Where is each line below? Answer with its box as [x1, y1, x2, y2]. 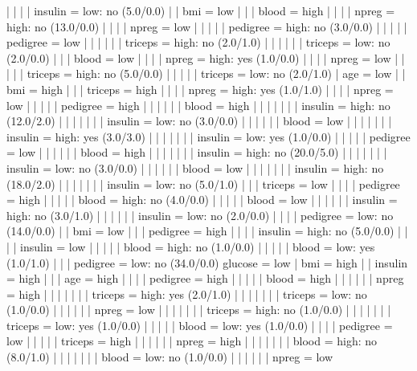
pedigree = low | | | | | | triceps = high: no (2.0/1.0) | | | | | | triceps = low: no [6, 34, 390, 51]
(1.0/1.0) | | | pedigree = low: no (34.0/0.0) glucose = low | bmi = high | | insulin [6, 254, 408, 271]
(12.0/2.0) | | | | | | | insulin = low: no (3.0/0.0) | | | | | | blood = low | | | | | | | [6, 112, 392, 129]
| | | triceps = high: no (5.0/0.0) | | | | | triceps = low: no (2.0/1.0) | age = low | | [6, 65, 406, 82]
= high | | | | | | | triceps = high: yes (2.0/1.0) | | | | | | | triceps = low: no [6, 285, 367, 302]
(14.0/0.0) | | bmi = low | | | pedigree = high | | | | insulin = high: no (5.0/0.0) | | [6, 222, 408, 239]
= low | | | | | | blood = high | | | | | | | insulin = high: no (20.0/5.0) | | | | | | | [6, 144, 387, 161]
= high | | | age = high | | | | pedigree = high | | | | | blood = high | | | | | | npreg [6, 270, 404, 287]
